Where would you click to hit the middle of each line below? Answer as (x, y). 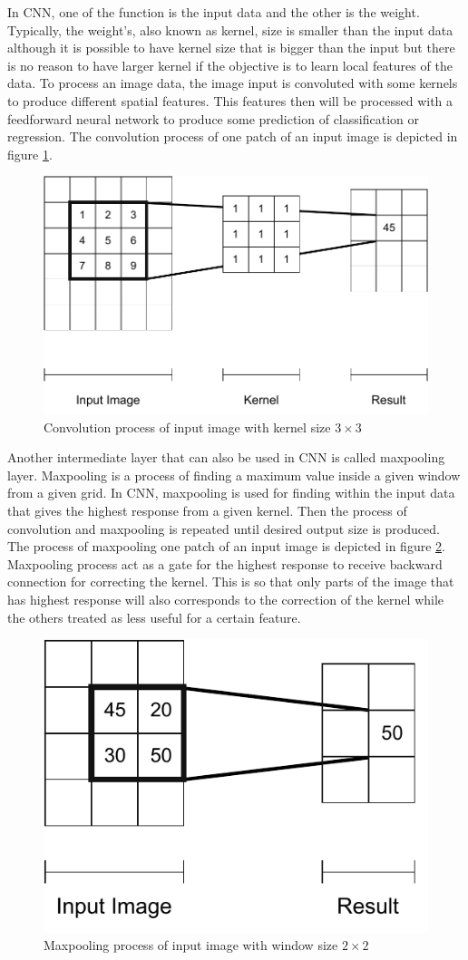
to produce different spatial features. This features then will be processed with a (230, 100)
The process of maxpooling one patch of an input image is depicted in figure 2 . (226, 546)
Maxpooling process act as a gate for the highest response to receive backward (225, 563)
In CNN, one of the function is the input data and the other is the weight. (214, 12)
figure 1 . (30, 154)
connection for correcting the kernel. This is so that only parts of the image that (231, 582)
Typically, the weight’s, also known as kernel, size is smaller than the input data (230, 29)
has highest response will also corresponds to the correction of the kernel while (226, 600)
